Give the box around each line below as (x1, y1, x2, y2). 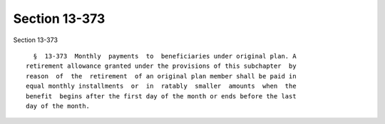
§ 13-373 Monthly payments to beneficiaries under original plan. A (33, 52, 297, 60)
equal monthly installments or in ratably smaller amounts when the (26, 82, 297, 91)
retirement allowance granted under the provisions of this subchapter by (26, 62, 297, 71)
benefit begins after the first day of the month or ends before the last (26, 92, 297, 100)
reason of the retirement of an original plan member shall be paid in (26, 72, 297, 80)
